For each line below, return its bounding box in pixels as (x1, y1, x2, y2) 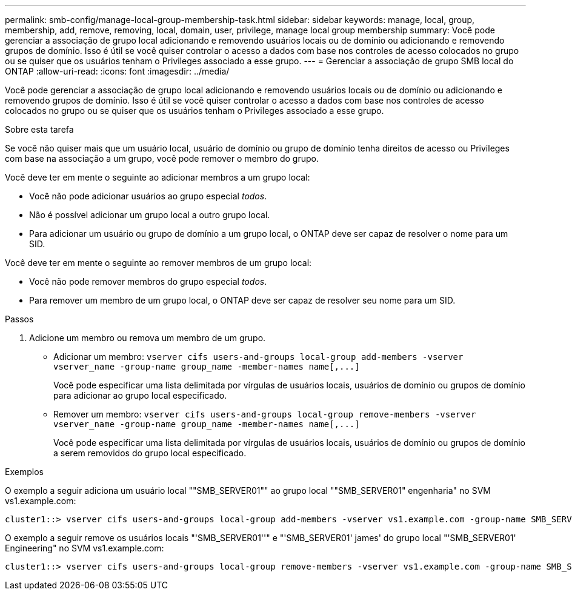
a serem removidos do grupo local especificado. (53, 448, 247, 458)
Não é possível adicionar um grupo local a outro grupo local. (29, 210, 270, 220)
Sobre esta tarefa (5, 124, 74, 135)
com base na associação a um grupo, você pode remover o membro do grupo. (5, 153, 319, 164)
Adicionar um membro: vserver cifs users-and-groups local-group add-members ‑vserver (53, 351, 464, 362)
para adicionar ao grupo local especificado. (53, 390, 227, 401)
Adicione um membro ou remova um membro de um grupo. (29, 333, 266, 343)
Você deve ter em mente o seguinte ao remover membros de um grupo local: (5, 258, 312, 268)
